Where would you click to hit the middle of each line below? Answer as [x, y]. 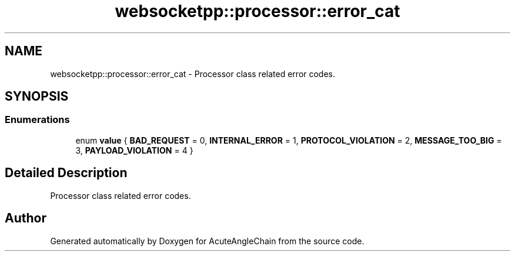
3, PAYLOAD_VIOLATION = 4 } [134, 150]
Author [26, 218]
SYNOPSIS [37, 97]
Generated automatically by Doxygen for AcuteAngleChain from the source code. [207, 241]
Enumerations [37, 120]
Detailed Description [66, 173]
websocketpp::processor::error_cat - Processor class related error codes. [193, 74]
